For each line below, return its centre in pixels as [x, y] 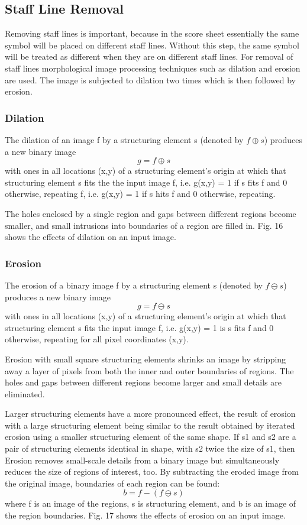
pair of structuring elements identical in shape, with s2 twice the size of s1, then [150, 448]
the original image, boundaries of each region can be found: [112, 483]
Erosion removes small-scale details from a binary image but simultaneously [142, 460]
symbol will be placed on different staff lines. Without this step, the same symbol [152, 45]
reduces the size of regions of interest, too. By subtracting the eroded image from [152, 471]
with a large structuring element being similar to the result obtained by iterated [150, 425]
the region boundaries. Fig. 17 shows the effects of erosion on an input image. [145, 515]
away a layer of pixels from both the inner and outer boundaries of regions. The [149, 370]
